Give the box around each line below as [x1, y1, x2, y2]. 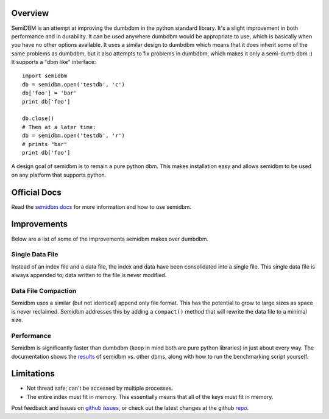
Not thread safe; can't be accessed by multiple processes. [26, 384, 174, 392]
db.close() [22, 115, 55, 122]
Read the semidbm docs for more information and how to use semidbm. [11, 203, 192, 210]
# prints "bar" [22, 141, 68, 147]
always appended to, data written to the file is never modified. [11, 272, 167, 279]
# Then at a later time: [22, 124, 96, 130]
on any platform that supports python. [11, 171, 107, 178]
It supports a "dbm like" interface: [11, 58, 96, 66]
